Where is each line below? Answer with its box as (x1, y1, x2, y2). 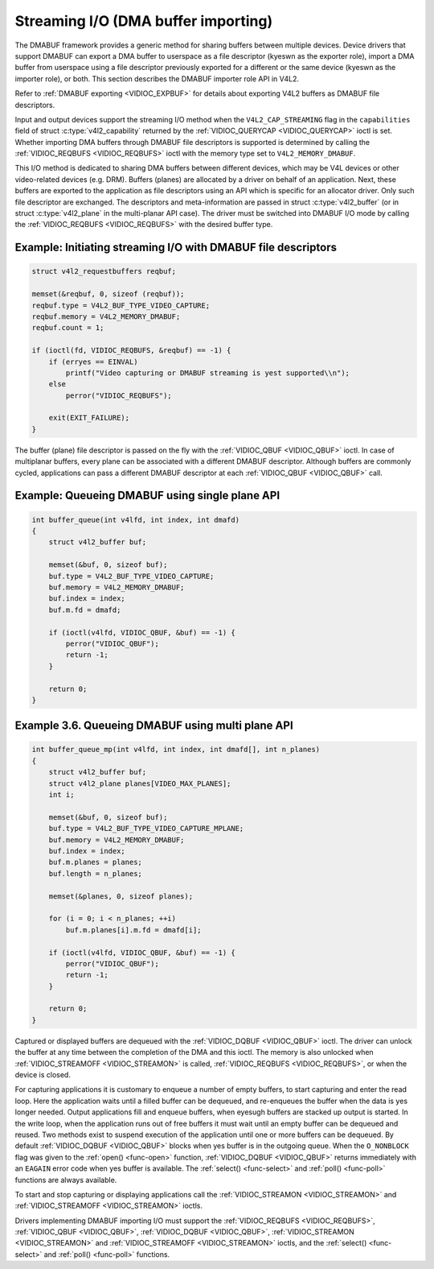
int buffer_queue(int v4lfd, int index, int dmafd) (31, 515, 240, 524)
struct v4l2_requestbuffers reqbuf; (31, 267, 177, 276)
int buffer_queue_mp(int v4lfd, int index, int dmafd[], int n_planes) (31, 745, 321, 754)
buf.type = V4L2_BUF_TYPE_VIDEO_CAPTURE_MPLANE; (48, 824, 244, 833)
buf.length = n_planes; (48, 869, 142, 878)
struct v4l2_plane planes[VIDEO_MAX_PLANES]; (48, 779, 231, 788)
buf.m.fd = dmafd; (48, 605, 121, 614)
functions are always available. (14, 1175, 117, 1184)
